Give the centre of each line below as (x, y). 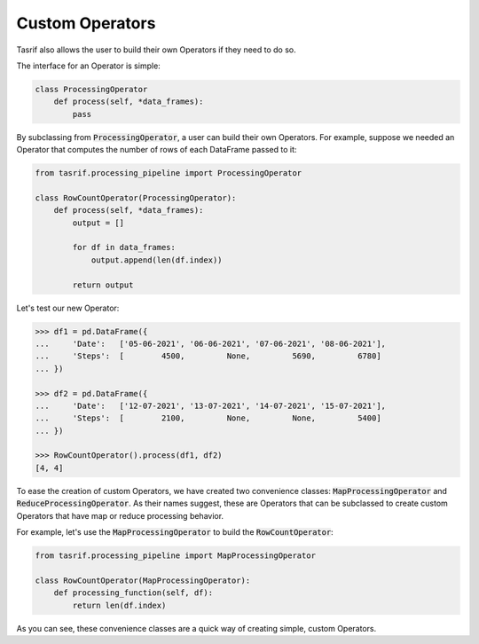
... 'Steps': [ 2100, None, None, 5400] (208, 418)
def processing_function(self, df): (133, 593)
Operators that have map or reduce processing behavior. (120, 515)
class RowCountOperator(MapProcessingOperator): (143, 580)
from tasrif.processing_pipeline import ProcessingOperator (169, 173)
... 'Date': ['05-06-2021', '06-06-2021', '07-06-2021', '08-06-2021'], (210, 343)
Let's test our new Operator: (68, 308)
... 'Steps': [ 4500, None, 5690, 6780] (208, 356)
